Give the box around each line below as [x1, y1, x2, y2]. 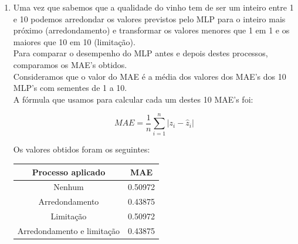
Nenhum [53, 181, 84, 193]
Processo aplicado [32, 165, 106, 178]
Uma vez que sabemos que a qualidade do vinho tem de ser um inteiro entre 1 [13, 1, 294, 13]
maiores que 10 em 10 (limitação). [13, 35, 136, 48]
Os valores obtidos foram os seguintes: [13, 143, 150, 155]
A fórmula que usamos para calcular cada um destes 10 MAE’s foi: [13, 93, 253, 105]
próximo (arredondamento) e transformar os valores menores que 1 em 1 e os [13, 24, 290, 36]
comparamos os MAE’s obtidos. [13, 58, 127, 70]
